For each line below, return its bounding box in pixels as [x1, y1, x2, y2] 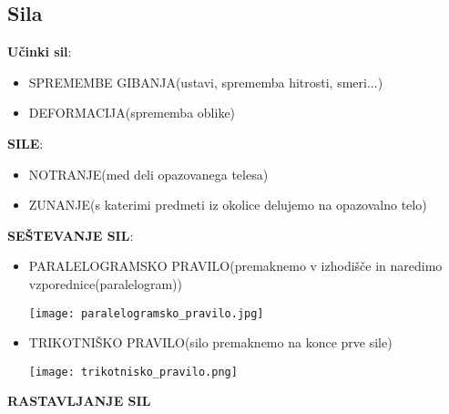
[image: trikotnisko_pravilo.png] [28, 365, 238, 378]
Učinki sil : [7, 42, 72, 61]
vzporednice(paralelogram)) [28, 274, 182, 293]
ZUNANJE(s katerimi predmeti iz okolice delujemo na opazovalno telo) [28, 195, 427, 214]
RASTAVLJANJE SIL [7, 391, 151, 410]
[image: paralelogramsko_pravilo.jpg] [28, 306, 264, 320]
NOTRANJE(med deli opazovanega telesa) [28, 164, 269, 183]
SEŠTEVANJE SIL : [7, 225, 134, 244]
